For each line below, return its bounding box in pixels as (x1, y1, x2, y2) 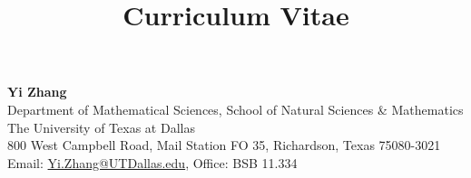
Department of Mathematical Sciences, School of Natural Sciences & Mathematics (7, 99, 464, 118)
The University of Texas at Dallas (7, 117, 195, 136)
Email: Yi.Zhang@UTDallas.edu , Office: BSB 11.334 (7, 153, 298, 172)
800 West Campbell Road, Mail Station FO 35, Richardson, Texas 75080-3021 (7, 136, 441, 155)
